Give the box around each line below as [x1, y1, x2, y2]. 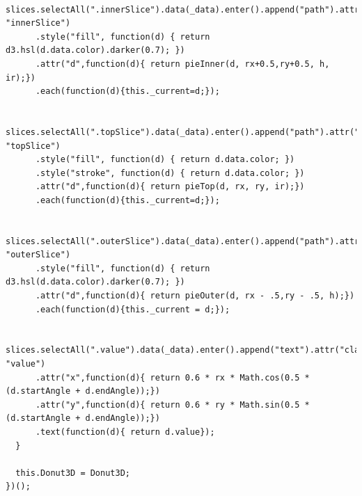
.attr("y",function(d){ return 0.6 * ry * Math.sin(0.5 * [35, 399, 310, 410]
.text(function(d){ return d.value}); [35, 427, 215, 437]
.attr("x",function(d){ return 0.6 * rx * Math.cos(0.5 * [35, 372, 310, 383]
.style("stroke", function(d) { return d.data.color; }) [35, 168, 305, 178]
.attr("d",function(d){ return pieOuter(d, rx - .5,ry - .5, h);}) [35, 291, 355, 301]
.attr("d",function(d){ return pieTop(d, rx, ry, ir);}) [35, 182, 305, 192]
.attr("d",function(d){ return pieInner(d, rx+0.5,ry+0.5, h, [35, 58, 330, 69]
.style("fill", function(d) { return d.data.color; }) [35, 154, 295, 165]
